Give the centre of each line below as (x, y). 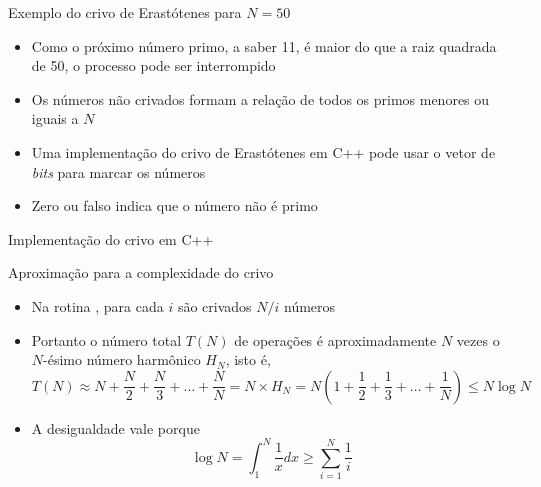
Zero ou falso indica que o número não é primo (174, 205)
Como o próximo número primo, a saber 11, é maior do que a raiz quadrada (264, 45)
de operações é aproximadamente (335, 339)
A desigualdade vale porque (115, 427)
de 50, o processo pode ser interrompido (153, 65)
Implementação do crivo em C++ (111, 238)
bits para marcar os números (118, 171)
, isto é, (248, 359)
